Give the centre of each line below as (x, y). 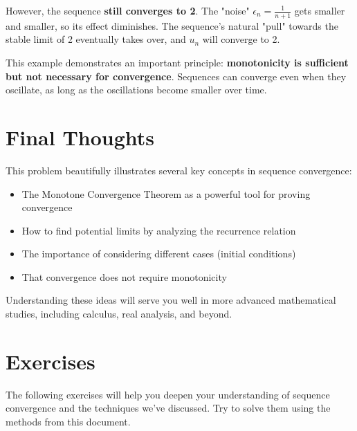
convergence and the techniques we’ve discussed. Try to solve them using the (168, 408)
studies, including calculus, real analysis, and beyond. (119, 314)
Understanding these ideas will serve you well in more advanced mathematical (171, 300)
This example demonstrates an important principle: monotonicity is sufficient (177, 63)
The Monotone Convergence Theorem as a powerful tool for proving (166, 193)
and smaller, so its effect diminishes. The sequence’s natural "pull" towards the (172, 25)
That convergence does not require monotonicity (124, 276)
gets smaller (320, 10)
